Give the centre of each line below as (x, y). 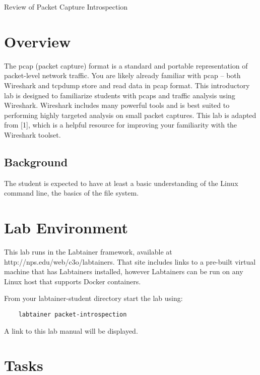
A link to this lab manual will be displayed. (71, 330)
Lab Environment (66, 228)
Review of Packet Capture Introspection (66, 7)
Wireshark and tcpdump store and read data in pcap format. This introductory (127, 85)
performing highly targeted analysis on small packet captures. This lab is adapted (130, 115)
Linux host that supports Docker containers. (73, 281)
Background (36, 162)
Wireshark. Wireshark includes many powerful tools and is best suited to (117, 105)
